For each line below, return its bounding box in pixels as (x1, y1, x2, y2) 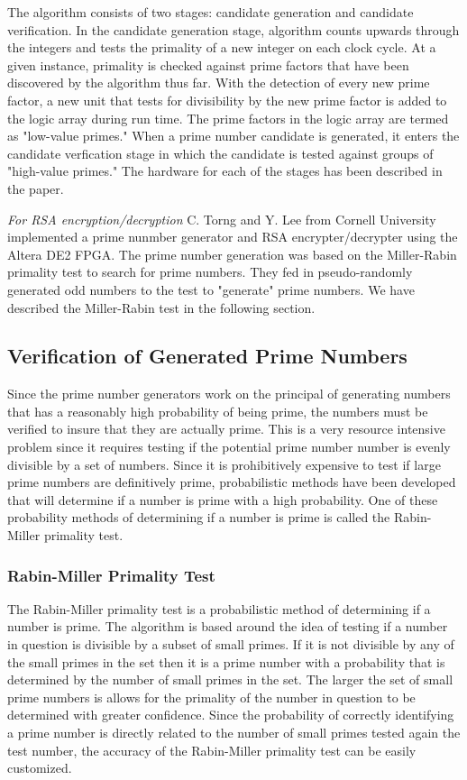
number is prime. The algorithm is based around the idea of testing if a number (7, 617, 448, 636)
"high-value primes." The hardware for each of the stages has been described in (7, 161, 443, 180)
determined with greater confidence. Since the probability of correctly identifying (7, 705, 454, 724)
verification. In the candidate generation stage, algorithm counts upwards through (7, 20, 460, 39)
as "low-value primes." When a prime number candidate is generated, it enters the (7, 126, 460, 145)
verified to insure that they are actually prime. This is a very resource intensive (7, 419, 445, 438)
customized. (7, 758, 72, 777)
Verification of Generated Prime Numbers (7, 342, 407, 370)
